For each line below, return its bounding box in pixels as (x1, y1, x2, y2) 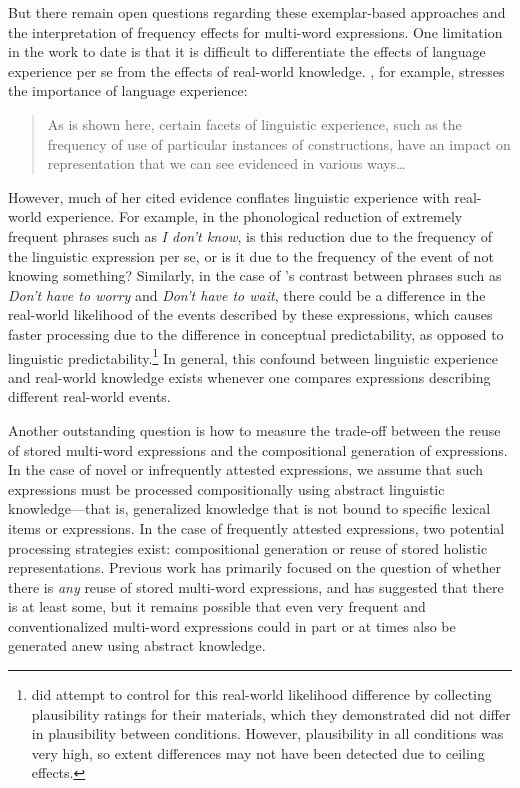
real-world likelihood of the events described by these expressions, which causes (8, 304, 493, 325)
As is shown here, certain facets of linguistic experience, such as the (47, 113, 462, 134)
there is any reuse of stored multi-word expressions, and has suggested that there (8, 576, 504, 597)
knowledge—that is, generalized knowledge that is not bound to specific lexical (8, 498, 491, 519)
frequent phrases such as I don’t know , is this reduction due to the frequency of (8, 225, 493, 246)
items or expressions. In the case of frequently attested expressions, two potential (8, 517, 505, 538)
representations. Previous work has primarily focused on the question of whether (8, 557, 501, 578)
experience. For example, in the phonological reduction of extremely (46, 206, 463, 227)
